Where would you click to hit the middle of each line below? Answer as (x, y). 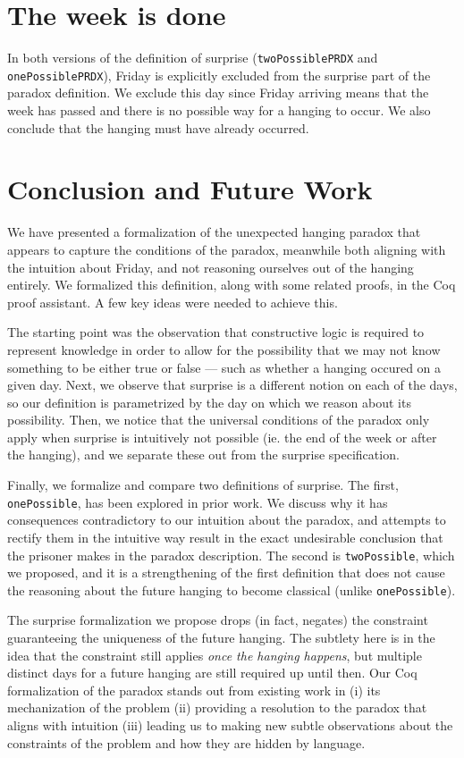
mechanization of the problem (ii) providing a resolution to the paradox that (217, 707)
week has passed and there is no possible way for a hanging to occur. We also (219, 110)
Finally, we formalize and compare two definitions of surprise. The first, (203, 485)
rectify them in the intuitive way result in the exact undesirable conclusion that (225, 537)
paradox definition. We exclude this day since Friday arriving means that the (218, 93)
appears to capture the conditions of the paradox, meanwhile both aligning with (227, 249)
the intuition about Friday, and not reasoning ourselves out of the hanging (211, 267)
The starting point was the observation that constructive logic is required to (216, 332)
